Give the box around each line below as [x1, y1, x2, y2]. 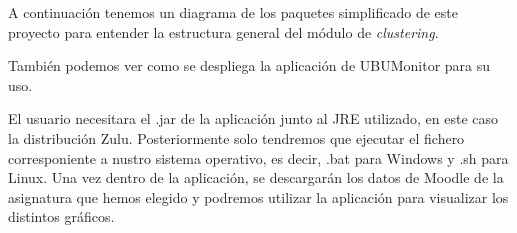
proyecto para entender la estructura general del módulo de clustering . [8, 21, 439, 42]
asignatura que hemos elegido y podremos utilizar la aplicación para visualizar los [8, 186, 509, 207]
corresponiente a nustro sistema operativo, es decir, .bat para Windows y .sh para [8, 147, 509, 168]
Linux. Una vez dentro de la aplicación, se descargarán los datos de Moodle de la [8, 167, 504, 188]
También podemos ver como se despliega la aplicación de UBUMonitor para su [8, 55, 491, 76]
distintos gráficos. [8, 206, 115, 227]
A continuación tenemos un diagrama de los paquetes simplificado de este [8, 2, 458, 22]
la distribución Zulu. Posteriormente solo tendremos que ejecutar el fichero [8, 127, 465, 148]
